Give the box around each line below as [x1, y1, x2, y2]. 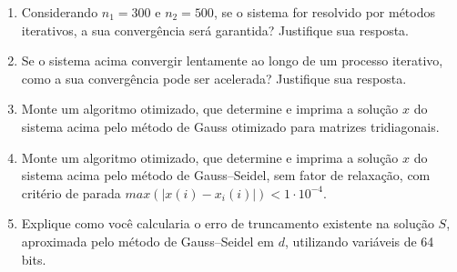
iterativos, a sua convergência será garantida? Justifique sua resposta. [21, 20, 409, 39]
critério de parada [21, 183, 121, 202]
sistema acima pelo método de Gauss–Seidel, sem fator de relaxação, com [21, 166, 431, 185]
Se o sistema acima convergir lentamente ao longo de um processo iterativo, [21, 51, 443, 70]
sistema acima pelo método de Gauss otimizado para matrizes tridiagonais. [21, 116, 440, 136]
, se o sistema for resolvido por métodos [213, 3, 436, 21]
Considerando [21, 3, 98, 21]
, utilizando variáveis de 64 [284, 231, 434, 250]
